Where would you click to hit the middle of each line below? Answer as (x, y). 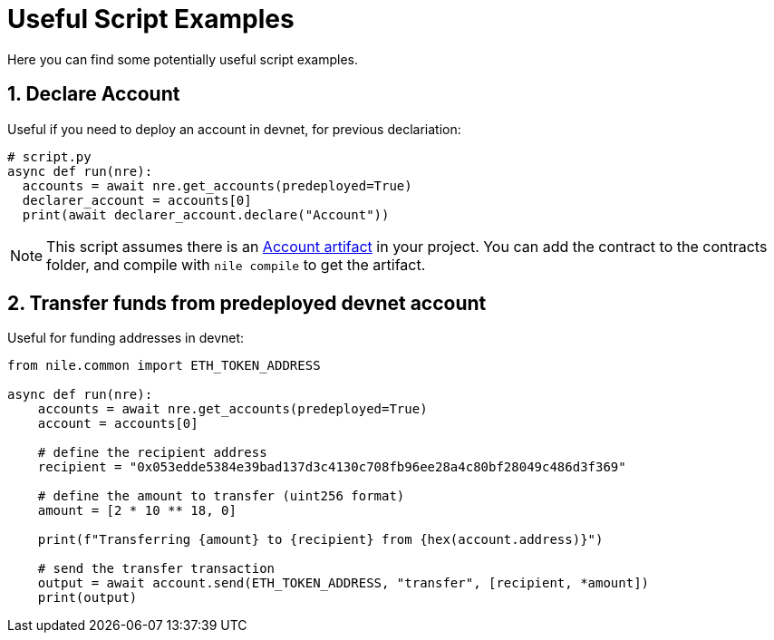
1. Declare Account (94, 94)
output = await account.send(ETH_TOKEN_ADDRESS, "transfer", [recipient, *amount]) (343, 583)
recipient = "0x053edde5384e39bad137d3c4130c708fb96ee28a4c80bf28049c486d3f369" (332, 467)
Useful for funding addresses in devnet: (126, 338)
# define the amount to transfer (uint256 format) (221, 496)
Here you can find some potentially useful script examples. (183, 59)
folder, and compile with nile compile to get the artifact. (236, 264)
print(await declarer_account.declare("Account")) (206, 214)
